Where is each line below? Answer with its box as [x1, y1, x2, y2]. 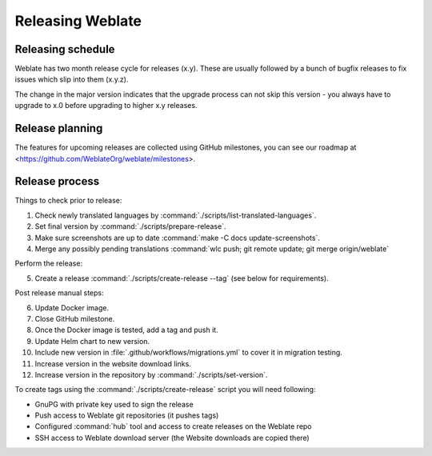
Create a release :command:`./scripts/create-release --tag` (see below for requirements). [34, 273, 329, 283]
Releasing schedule [14, 42, 115, 56]
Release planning [14, 122, 103, 135]
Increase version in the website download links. [34, 358, 191, 368]
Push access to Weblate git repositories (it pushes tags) [34, 410, 219, 420]
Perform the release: [14, 258, 83, 268]
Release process [14, 174, 100, 188]
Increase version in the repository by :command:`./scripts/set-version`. [34, 370, 268, 379]
